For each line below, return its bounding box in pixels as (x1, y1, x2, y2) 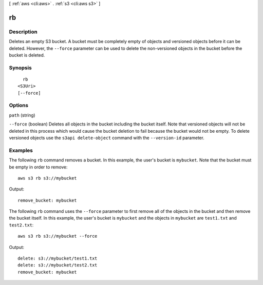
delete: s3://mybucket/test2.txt (18, 263, 97, 268)
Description (9, 28, 38, 35)
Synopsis (9, 64, 32, 71)
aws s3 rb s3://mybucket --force (18, 233, 97, 239)
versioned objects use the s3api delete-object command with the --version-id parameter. (9, 135, 205, 141)
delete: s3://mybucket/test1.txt (18, 256, 97, 261)
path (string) (9, 112, 36, 118)
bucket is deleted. (9, 52, 45, 58)
